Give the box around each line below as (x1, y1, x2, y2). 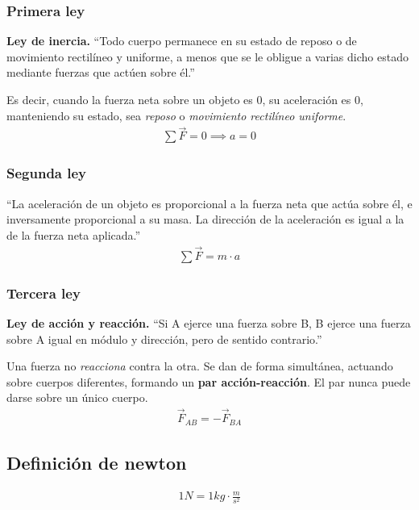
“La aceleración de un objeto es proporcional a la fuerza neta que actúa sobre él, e (6, 194, 413, 211)
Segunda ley (6, 163, 87, 183)
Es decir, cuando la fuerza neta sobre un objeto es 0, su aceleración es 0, (6, 91, 363, 107)
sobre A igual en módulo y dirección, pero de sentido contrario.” (6, 330, 322, 347)
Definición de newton (6, 449, 187, 474)
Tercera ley (6, 282, 81, 303)
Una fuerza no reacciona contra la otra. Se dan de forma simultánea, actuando (6, 357, 393, 374)
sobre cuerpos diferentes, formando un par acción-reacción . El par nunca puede (6, 373, 411, 390)
